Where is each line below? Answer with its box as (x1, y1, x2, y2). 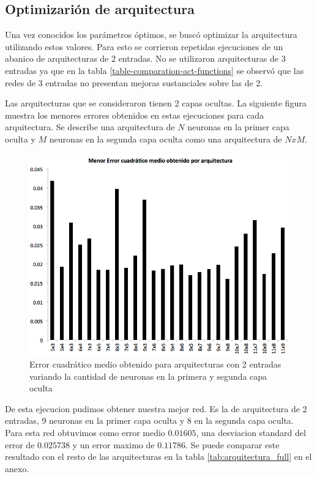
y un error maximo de (72, 438, 155, 451)
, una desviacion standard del (196, 426, 306, 438)
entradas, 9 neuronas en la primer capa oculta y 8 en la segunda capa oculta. (5, 414, 294, 427)
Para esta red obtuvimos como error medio (5, 426, 165, 438)
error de (5, 438, 35, 451)
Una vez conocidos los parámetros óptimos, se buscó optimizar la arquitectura (5, 28, 297, 41)
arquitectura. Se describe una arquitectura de (5, 120, 175, 133)
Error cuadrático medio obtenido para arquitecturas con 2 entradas (29, 358, 282, 371)
